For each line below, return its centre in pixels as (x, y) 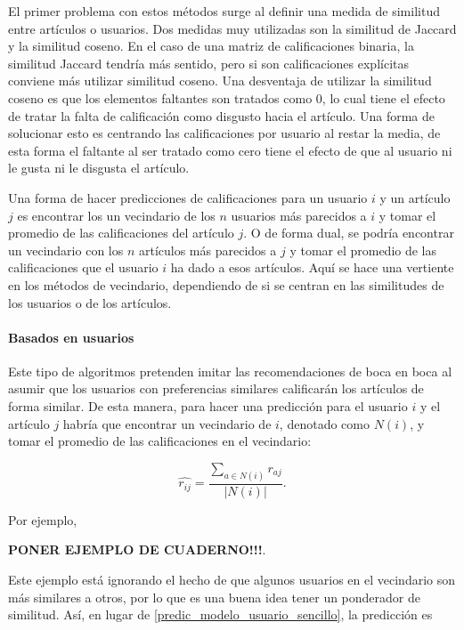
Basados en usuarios (71, 337)
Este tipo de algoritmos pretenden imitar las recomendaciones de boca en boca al (230, 371)
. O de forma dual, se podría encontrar (349, 233)
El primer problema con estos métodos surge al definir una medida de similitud (224, 11)
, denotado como (324, 423)
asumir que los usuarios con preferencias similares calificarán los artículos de (216, 388)
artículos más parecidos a (208, 250)
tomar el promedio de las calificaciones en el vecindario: (160, 441)
